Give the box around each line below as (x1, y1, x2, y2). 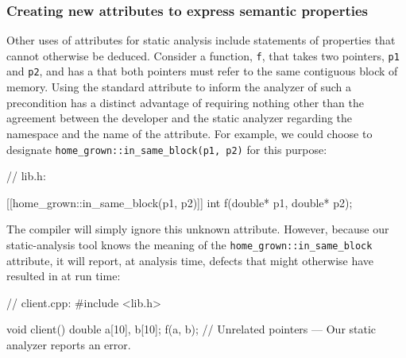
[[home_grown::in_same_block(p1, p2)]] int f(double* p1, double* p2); (6, 194, 353, 210)
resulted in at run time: (6, 268, 121, 284)
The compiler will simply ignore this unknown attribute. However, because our (6, 221, 389, 237)
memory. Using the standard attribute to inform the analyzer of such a (6, 79, 352, 95)
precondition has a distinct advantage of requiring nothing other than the (6, 94, 364, 110)
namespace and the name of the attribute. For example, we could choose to (6, 125, 373, 141)
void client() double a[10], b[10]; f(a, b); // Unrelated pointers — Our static (6, 321, 377, 337)
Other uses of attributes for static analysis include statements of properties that (6, 32, 396, 48)
